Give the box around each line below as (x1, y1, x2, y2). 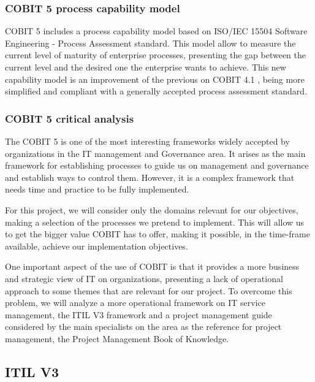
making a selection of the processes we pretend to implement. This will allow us (5, 215, 305, 228)
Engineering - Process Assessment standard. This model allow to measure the (5, 36, 296, 49)
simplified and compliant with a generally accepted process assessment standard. (5, 85, 308, 97)
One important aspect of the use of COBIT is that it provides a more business (5, 260, 300, 273)
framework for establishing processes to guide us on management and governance (5, 159, 309, 172)
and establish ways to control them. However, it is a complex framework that (5, 170, 295, 183)
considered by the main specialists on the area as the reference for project (5, 320, 282, 333)
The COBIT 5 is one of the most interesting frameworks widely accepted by (5, 135, 290, 147)
